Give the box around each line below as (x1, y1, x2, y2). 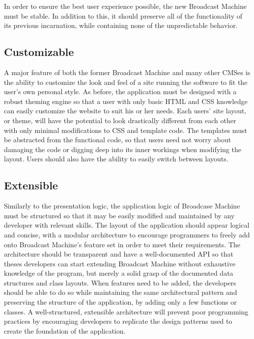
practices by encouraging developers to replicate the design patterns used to (4, 316, 232, 326)
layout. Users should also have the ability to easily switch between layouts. (4, 154, 228, 164)
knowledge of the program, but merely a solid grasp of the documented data (4, 268, 233, 278)
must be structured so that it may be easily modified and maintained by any (4, 210, 235, 220)
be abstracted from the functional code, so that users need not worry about (4, 134, 231, 145)
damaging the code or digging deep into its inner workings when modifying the (4, 144, 241, 154)
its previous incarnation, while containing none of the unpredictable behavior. (4, 20, 238, 30)
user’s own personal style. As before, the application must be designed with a (4, 86, 237, 97)
